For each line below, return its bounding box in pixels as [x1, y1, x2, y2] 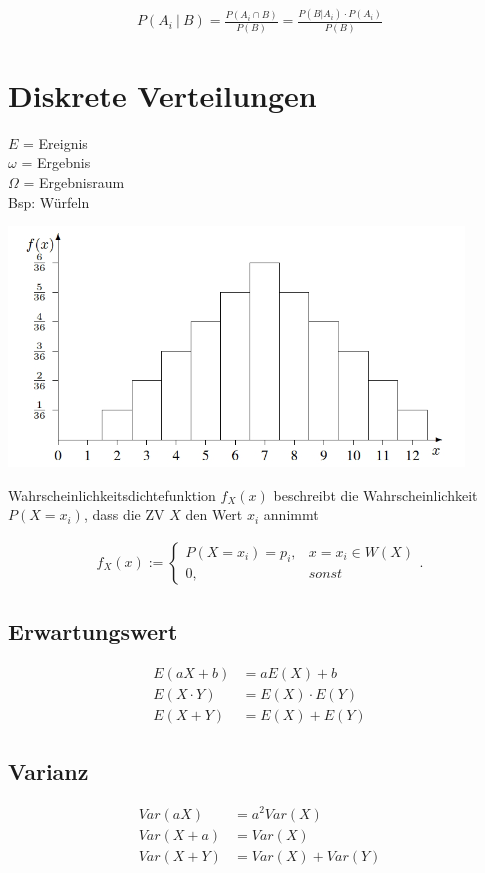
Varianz [8, 755, 89, 786]
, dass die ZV [83, 504, 165, 525]
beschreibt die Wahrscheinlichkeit [273, 484, 478, 505]
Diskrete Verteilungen [8, 74, 317, 115]
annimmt [263, 504, 319, 525]
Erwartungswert [8, 616, 178, 647]
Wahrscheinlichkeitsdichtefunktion [8, 484, 216, 505]
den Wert [185, 504, 243, 525]
